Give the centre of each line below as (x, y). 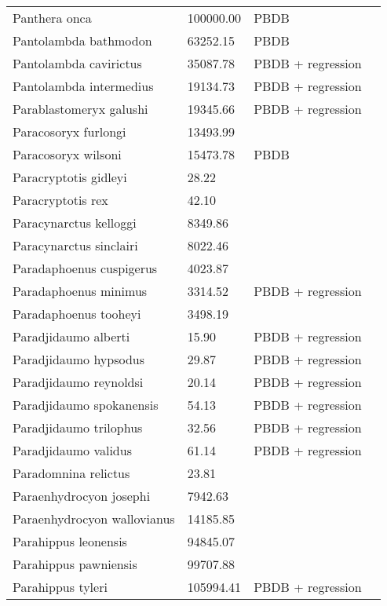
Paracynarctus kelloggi (75, 223)
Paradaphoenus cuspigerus (85, 268)
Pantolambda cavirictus (77, 63)
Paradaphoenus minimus (80, 291)
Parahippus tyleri (60, 587)
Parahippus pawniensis (75, 564)
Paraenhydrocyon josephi (82, 496)
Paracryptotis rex (60, 200)
